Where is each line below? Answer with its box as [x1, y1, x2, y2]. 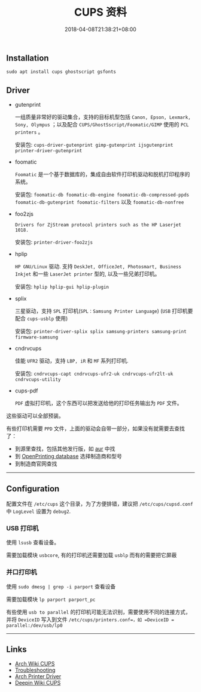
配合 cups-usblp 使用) [14, 315, 68, 322]
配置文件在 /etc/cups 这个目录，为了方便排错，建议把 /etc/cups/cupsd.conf [6, 500, 193, 507]
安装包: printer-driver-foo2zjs [14, 238, 93, 246]
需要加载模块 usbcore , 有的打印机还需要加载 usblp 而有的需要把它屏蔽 [6, 552, 177, 559]
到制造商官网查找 [14, 460, 57, 467]
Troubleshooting [14, 666, 56, 674]
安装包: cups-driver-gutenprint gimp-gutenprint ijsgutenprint [14, 141, 173, 149]
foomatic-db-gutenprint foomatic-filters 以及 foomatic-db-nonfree [14, 198, 184, 206]
